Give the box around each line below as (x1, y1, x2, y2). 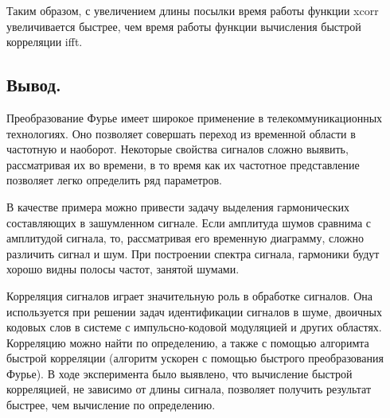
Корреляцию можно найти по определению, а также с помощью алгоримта (6, 334, 369, 350)
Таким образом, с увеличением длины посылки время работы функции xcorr (6, 2, 379, 18)
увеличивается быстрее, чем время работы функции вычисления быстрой (6, 17, 361, 34)
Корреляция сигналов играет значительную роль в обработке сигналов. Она (6, 287, 372, 304)
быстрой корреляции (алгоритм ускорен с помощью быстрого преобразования (6, 350, 384, 366)
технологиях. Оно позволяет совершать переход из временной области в (6, 125, 356, 141)
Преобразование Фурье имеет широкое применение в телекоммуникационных (6, 109, 383, 126)
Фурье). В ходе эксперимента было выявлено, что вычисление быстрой (6, 365, 353, 381)
